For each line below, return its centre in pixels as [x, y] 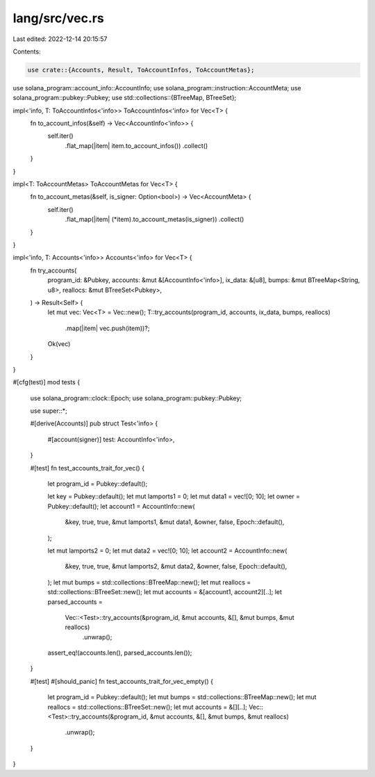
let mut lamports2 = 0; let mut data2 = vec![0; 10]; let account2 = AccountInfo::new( [167, 550]
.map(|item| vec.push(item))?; [107, 328]
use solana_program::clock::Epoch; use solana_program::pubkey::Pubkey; [136, 398]
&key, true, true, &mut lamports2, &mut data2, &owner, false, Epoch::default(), [176, 566]
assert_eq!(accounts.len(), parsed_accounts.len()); [120, 653]
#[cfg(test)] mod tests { [46, 382]
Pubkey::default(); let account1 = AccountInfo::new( [121, 506]
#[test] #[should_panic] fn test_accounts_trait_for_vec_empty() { [122, 681]
